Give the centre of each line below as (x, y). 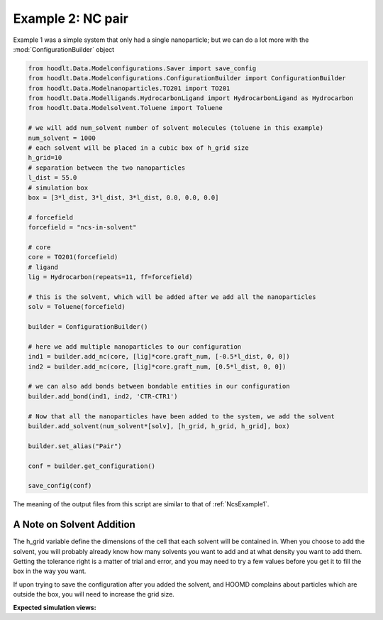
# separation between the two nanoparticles (107, 168)
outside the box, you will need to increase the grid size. (94, 594)
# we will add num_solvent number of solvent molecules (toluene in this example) (176, 128)
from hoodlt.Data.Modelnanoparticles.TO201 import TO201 (129, 88)
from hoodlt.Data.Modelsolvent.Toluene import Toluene (125, 108)
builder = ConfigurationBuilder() (88, 327)
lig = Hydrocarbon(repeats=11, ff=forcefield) (110, 277)
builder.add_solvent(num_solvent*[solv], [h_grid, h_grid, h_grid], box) (159, 426)
